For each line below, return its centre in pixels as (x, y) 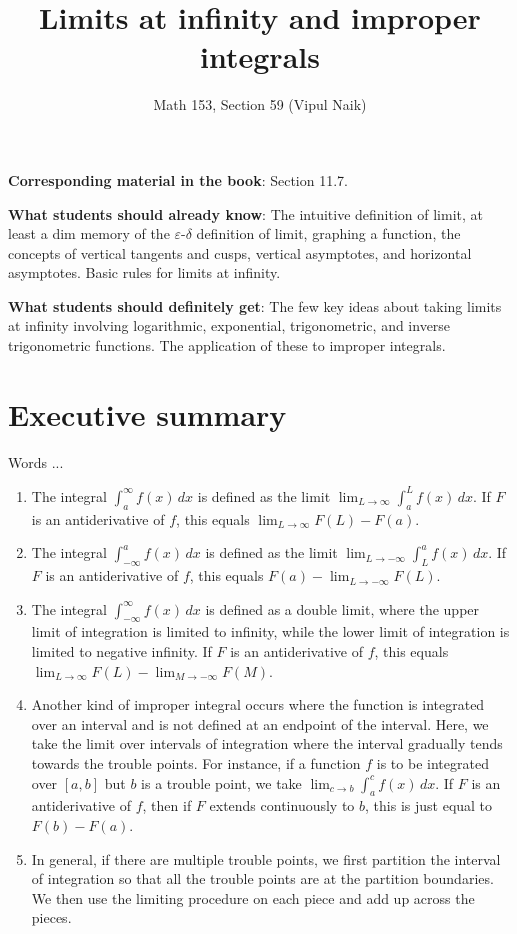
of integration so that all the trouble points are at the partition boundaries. (262, 878)
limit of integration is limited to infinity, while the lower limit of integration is (270, 631)
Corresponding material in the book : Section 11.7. (178, 179)
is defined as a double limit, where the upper (342, 608)
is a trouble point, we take (221, 782)
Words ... (36, 461)
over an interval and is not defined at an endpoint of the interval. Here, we (260, 723)
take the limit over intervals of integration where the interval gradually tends (267, 743)
